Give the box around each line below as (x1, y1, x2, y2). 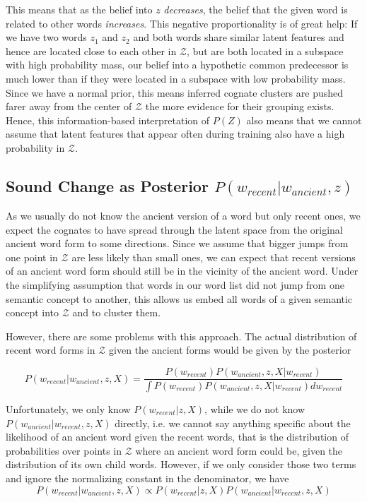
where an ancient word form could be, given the (135, 443, 343, 458)
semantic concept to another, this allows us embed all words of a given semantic (6, 291, 353, 306)
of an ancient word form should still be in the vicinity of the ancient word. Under (6, 263, 359, 278)
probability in (6, 140, 65, 155)
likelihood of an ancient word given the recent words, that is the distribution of (6, 429, 349, 444)
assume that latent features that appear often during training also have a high (6, 126, 345, 141)
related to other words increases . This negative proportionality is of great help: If (6, 16, 358, 30)
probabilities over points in (6, 443, 122, 458)
